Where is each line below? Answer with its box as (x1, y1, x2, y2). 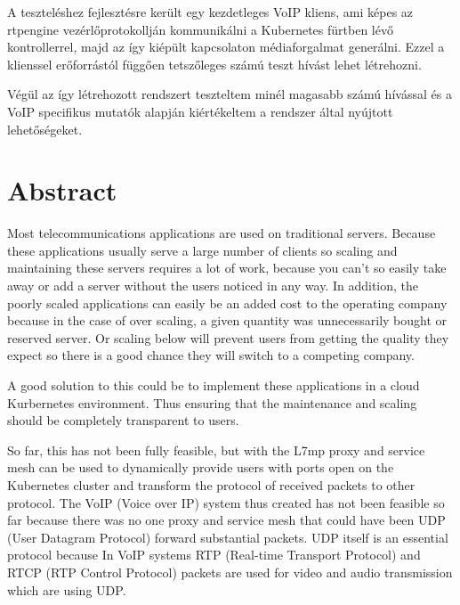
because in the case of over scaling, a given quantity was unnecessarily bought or (7, 311, 448, 330)
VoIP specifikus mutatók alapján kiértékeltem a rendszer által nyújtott (7, 102, 393, 120)
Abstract (7, 172, 117, 208)
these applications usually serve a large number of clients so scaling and (7, 241, 398, 259)
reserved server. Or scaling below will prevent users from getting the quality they (7, 328, 449, 347)
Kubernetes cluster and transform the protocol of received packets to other (7, 476, 416, 494)
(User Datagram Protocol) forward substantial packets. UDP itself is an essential (7, 527, 448, 546)
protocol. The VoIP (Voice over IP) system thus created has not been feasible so (7, 493, 445, 511)
